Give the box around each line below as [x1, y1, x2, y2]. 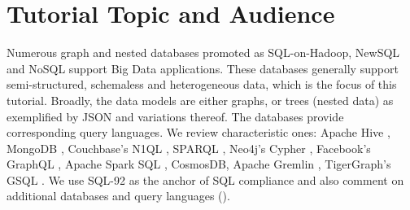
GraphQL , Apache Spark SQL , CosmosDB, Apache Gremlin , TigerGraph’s [7, 155, 391, 173]
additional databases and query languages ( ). [7, 187, 230, 204]
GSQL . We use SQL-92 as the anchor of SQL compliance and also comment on [7, 171, 404, 188]
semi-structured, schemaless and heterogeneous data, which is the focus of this [7, 76, 397, 93]
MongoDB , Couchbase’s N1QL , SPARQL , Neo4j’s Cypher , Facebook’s [7, 139, 371, 156]
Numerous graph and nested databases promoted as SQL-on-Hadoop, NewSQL [7, 44, 400, 61]
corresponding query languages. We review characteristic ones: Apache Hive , [7, 124, 390, 141]
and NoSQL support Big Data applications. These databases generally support [7, 59, 399, 77]
